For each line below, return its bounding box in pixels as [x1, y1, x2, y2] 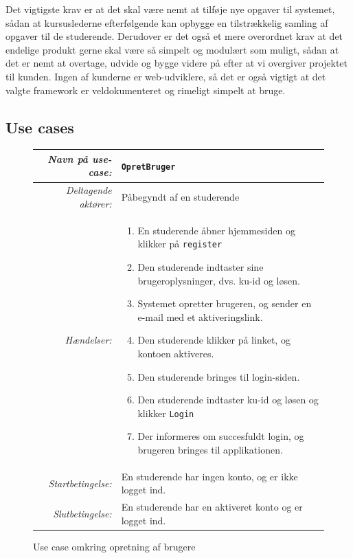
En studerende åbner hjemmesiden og [137, 223, 295, 237]
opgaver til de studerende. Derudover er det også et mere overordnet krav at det [5, 29, 343, 43]
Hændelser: [65, 333, 112, 347]
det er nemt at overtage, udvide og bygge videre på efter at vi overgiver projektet [5, 56, 348, 70]
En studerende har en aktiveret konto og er [121, 500, 303, 514]
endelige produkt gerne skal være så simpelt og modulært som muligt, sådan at [5, 42, 339, 56]
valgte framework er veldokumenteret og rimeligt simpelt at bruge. [5, 82, 286, 97]
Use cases [5, 116, 74, 137]
